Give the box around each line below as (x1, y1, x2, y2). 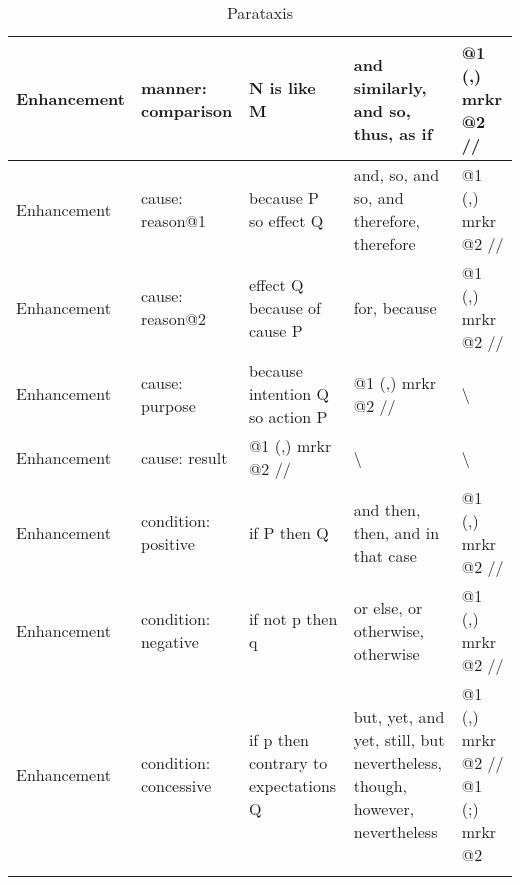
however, (353, 797, 415, 820)
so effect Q (248, 209, 324, 232)
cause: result (140, 445, 228, 469)
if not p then (248, 607, 338, 630)
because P (248, 186, 319, 209)
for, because (353, 295, 437, 319)
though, (353, 774, 408, 797)
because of (248, 295, 321, 319)
